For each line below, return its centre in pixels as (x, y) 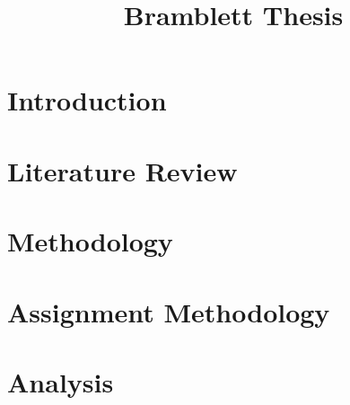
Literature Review (122, 170)
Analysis (61, 381)
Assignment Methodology (169, 311)
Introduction (87, 100)
